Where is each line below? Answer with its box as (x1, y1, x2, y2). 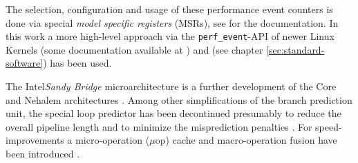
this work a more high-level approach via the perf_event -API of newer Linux (6, 29, 335, 43)
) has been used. (43, 56, 112, 70)
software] (6, 56, 44, 70)
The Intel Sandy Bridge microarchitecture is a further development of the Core (6, 79, 337, 94)
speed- (315, 119, 342, 133)
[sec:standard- (266, 42, 325, 56)
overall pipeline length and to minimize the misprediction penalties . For (6, 119, 312, 133)
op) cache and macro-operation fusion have (155, 133, 337, 147)
